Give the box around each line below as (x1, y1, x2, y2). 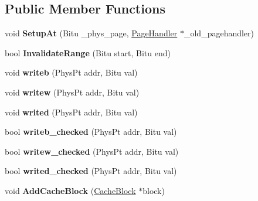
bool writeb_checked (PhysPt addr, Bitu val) (5, 125, 177, 138)
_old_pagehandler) (184, 27, 254, 39)
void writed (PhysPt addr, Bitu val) (5, 105, 138, 118)
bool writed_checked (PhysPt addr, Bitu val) (5, 165, 177, 177)
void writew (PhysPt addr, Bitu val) (5, 86, 140, 98)
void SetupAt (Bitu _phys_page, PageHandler (5, 27, 178, 39)
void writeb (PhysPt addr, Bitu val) (5, 66, 138, 79)
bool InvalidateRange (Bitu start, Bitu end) (5, 46, 171, 59)
